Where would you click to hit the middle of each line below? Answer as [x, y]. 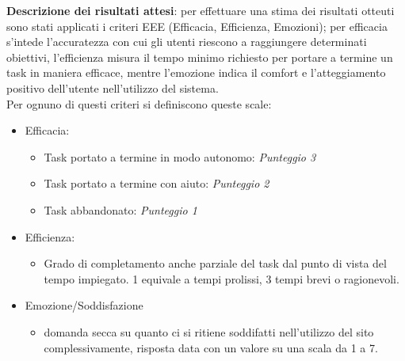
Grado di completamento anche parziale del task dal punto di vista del [215, 263]
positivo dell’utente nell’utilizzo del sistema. [113, 87]
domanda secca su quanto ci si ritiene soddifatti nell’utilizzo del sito [209, 331]
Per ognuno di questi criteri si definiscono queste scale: [139, 103]
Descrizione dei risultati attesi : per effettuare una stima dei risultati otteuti [201, 10]
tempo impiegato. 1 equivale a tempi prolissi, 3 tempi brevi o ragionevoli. [222, 278]
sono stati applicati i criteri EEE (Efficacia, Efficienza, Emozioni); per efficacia [197, 26]
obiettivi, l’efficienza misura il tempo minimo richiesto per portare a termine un [200, 57]
